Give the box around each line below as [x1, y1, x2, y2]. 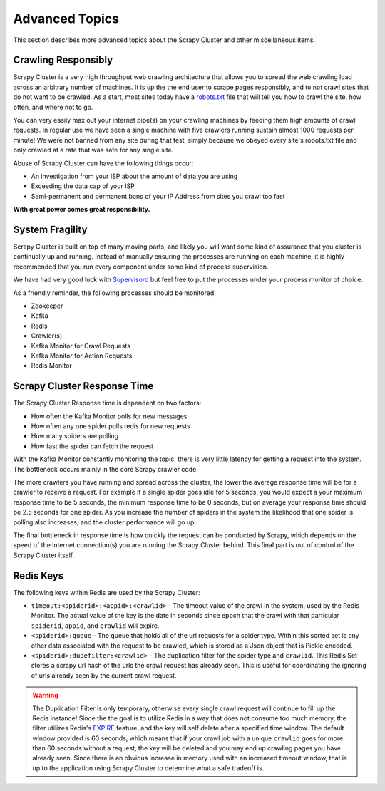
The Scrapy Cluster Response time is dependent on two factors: [13, 399, 202, 408]
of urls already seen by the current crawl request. [31, 671, 177, 680]
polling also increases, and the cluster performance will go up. [13, 517, 196, 527]
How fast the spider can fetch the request [31, 442, 153, 450]
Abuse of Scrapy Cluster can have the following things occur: [13, 159, 194, 167]
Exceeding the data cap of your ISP [31, 182, 135, 190]
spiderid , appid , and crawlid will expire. [31, 621, 160, 630]
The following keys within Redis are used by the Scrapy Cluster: [13, 588, 200, 596]
